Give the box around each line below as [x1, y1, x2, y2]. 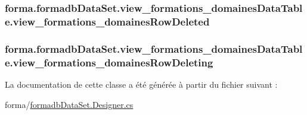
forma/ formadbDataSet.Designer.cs [5, 98, 134, 110]
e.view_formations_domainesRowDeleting [5, 55, 213, 69]
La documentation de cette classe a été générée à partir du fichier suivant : [5, 78, 278, 90]
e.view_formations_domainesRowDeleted [5, 14, 210, 28]
